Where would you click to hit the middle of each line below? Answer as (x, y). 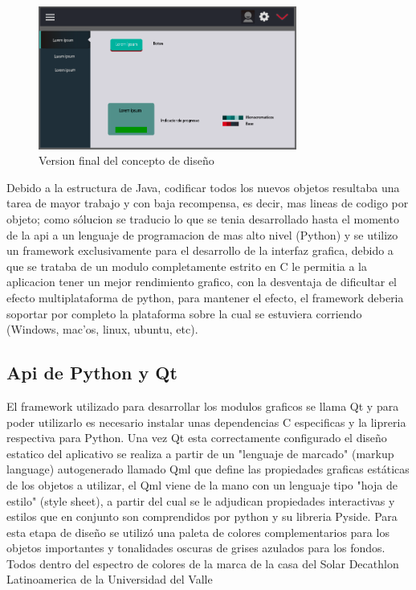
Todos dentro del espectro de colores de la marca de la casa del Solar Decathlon (203, 563)
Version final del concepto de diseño (126, 160)
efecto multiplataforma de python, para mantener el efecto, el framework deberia (205, 297)
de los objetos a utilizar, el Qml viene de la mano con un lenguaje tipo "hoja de (202, 484)
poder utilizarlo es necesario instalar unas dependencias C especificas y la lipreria (206, 422)
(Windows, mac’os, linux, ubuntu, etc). (102, 329)
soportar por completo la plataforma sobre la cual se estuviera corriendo (184, 313)
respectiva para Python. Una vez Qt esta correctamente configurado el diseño (197, 438)
